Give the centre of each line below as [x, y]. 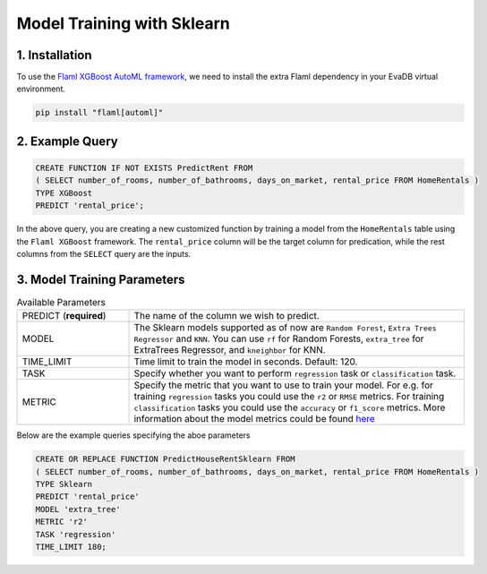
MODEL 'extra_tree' [78, 509]
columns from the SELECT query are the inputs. [104, 253]
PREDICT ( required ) [64, 316]
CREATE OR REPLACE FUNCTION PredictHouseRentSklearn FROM [165, 459]
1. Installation [55, 55]
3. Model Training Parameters [101, 279]
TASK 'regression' [76, 534]
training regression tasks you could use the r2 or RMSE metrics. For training [289, 397]
